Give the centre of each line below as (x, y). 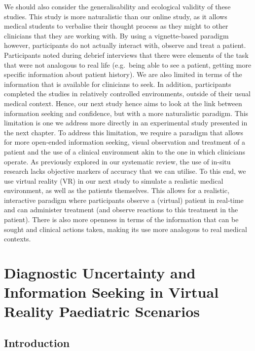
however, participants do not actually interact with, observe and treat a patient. (125, 45)
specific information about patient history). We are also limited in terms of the (123, 74)
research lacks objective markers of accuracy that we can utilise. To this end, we (125, 171)
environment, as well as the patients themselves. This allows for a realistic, (117, 190)
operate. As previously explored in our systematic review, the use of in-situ (117, 161)
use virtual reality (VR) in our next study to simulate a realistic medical (114, 180)
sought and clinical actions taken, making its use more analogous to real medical (126, 229)
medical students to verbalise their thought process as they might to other (116, 26)
